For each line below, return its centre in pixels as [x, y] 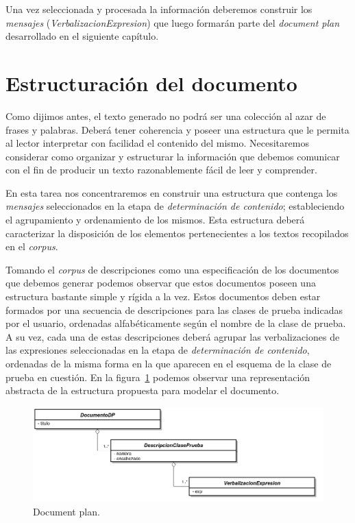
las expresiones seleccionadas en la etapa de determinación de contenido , [158, 350]
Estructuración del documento [151, 83]
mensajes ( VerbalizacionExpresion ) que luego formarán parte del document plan [173, 22]
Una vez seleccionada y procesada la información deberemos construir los [159, 9]
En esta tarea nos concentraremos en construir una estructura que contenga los [172, 192]
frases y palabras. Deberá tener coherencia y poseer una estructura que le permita [177, 129]
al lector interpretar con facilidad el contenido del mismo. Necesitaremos [157, 143]
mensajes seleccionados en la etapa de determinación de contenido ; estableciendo [175, 206]
